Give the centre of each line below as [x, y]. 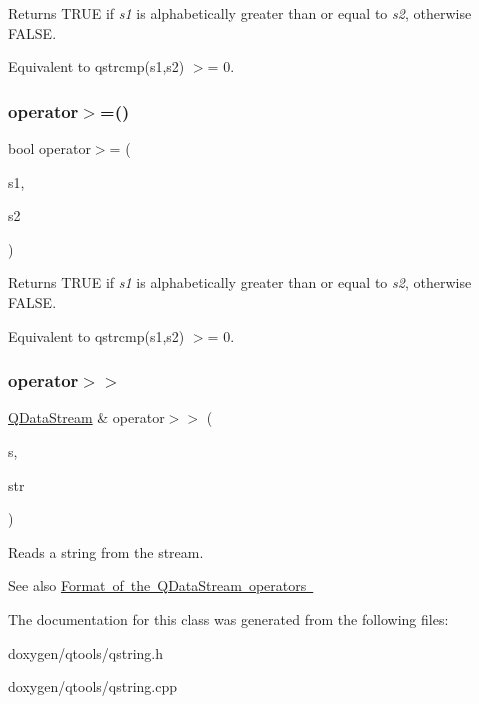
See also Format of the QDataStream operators [157, 585]
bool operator [49, 148]
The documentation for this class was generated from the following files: [228, 618]
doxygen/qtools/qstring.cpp [93, 686]
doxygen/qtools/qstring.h [86, 652]
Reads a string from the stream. [106, 551]
